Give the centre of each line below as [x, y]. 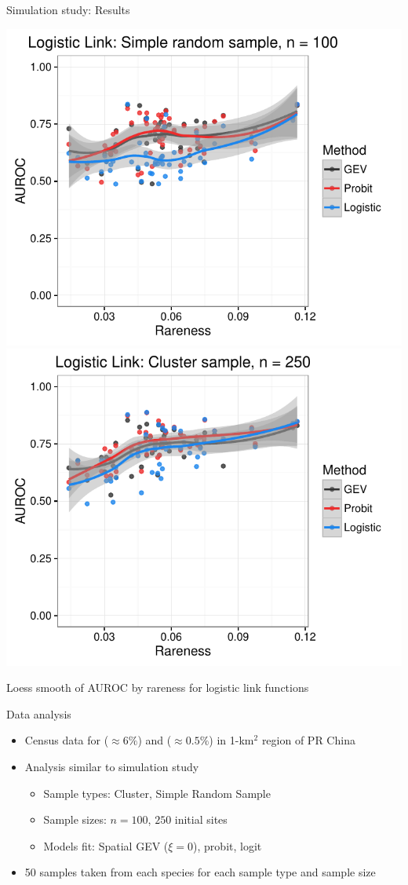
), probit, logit [228, 845]
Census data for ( [67, 740]
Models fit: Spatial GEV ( [106, 845]
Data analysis [39, 713]
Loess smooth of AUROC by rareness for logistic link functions [158, 688]
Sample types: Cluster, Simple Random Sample [157, 793]
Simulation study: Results [68, 9]
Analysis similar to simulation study [112, 766]
